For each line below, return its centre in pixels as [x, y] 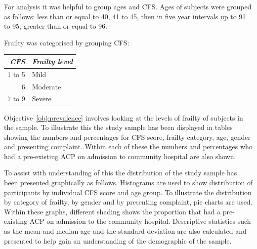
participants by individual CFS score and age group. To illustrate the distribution [128, 192]
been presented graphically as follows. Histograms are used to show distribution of [128, 183]
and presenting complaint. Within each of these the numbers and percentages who [128, 146]
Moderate [46, 86]
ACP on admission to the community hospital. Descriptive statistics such [140, 221]
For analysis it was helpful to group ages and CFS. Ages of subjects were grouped [128, 6]
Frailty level [52, 61]
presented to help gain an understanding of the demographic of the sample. [118, 240]
